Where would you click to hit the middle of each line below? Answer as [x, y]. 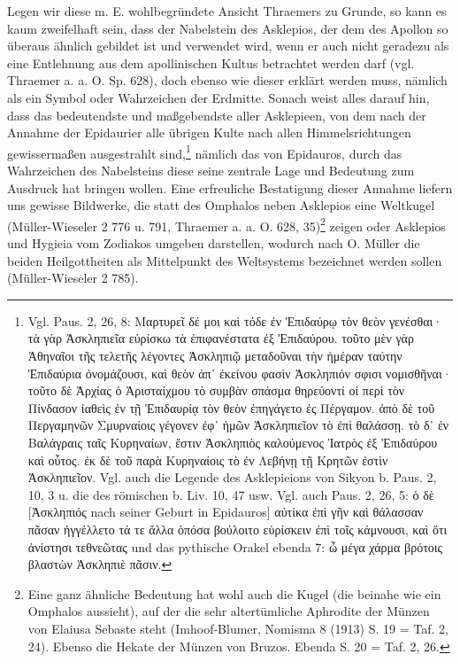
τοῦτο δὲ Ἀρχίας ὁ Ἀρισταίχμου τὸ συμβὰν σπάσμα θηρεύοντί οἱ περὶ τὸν [216, 390]
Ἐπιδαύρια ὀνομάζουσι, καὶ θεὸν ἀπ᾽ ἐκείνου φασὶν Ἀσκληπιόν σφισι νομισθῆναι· [240, 373]
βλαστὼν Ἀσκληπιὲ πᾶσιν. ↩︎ [100, 564]
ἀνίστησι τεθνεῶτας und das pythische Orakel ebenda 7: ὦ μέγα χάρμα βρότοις [235, 546]
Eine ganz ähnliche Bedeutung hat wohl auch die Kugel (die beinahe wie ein [234, 593]
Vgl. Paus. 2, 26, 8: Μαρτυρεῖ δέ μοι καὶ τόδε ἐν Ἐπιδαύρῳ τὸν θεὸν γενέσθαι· [235, 320]
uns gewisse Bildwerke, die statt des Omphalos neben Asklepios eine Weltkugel [221, 205]
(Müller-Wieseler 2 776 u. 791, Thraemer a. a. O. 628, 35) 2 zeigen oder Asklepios [226, 224]
